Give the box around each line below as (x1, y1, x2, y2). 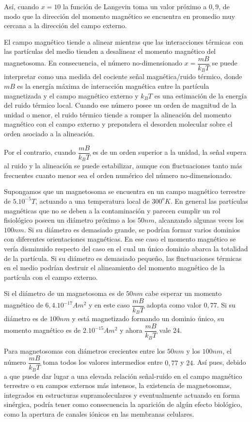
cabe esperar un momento (145, 288, 222, 298)
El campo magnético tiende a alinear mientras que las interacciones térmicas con (4, 36, 243, 47)
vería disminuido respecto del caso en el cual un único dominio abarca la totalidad (4, 243, 248, 253)
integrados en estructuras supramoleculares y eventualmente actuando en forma (4, 390, 240, 400)
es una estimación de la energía (154, 90, 247, 100)
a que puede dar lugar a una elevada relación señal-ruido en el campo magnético (4, 371, 242, 381)
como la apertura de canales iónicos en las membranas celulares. (4, 408, 194, 419)
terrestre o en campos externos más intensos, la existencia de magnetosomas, (4, 380, 232, 390)
